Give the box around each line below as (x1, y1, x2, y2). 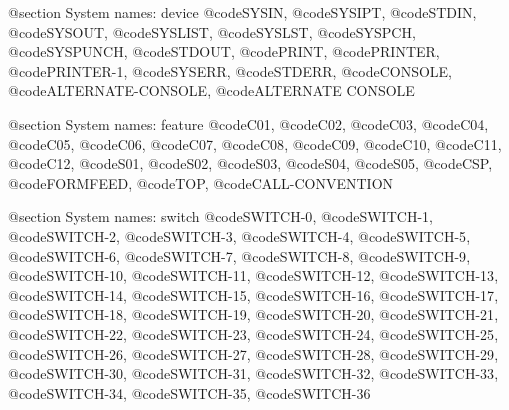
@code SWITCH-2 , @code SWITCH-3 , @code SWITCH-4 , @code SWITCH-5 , (8, 225, 471, 246)
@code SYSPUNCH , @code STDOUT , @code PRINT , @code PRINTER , (8, 41, 440, 62)
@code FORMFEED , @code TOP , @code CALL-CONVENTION (8, 172, 394, 193)
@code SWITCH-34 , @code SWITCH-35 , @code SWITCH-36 (8, 382, 371, 403)
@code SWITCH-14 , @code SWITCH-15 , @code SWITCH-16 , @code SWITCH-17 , (8, 284, 499, 305)
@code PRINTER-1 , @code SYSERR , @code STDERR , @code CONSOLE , (8, 60, 453, 81)
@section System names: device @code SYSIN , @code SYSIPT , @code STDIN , (8, 2, 477, 22)
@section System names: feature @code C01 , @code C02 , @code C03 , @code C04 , (8, 113, 489, 134)
